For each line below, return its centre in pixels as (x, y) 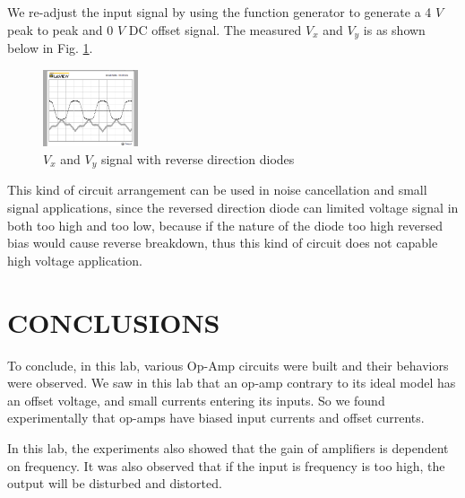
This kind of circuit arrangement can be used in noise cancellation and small (217, 190)
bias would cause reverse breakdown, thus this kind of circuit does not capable (223, 243)
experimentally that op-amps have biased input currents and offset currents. (216, 418)
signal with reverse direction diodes (198, 159)
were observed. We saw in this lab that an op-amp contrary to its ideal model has (232, 383)
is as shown (394, 29)
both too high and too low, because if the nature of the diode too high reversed (225, 225)
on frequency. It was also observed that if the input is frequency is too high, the (226, 465)
